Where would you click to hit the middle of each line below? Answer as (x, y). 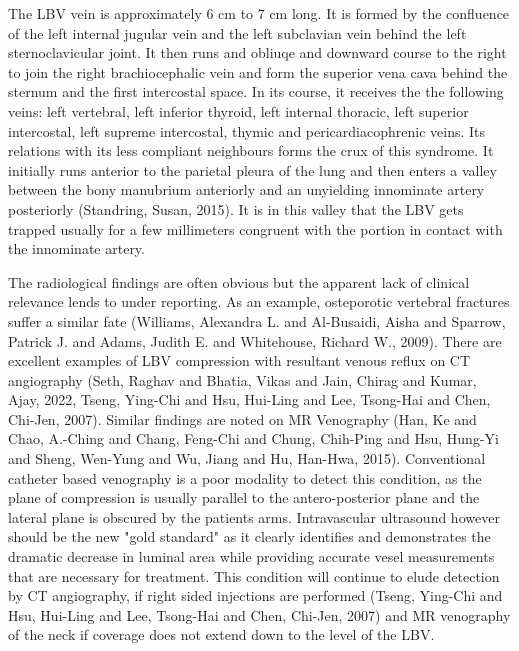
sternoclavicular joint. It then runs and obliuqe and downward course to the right (257, 52)
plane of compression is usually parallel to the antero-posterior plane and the (244, 497)
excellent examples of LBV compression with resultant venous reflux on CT (239, 360)
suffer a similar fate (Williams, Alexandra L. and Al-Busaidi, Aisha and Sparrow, (257, 320)
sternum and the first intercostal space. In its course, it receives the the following (256, 91)
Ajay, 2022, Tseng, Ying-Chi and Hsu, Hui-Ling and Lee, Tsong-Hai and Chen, (249, 399)
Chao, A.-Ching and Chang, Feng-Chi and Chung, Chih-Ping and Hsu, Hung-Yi (253, 438)
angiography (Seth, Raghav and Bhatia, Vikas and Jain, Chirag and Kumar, (242, 379)
